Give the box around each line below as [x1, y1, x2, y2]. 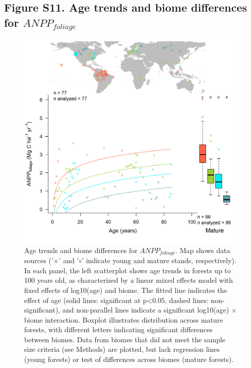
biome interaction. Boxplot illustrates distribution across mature [24, 314, 223, 325]
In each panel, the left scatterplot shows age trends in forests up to [24, 265, 231, 275]
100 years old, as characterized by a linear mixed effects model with [24, 275, 233, 285]
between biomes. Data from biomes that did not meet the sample [24, 334, 226, 344]
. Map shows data [175, 244, 230, 255]
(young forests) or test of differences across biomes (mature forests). [24, 354, 234, 364]
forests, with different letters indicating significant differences [24, 324, 213, 335]
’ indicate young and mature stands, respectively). [82, 255, 236, 266]
